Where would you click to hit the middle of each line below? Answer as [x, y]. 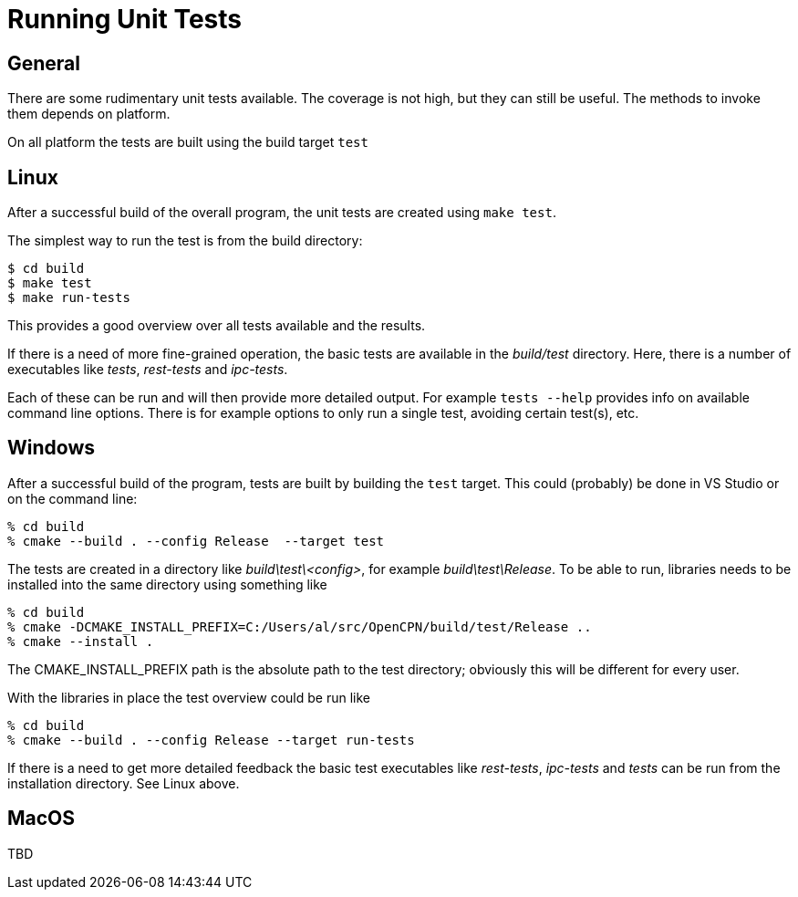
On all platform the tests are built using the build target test [188, 142]
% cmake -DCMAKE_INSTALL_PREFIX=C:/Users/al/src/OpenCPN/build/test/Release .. [300, 626]
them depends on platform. [89, 114]
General [44, 63]
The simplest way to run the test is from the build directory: [185, 241]
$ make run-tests [69, 298]
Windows [51, 448]
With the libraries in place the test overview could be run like [189, 697]
